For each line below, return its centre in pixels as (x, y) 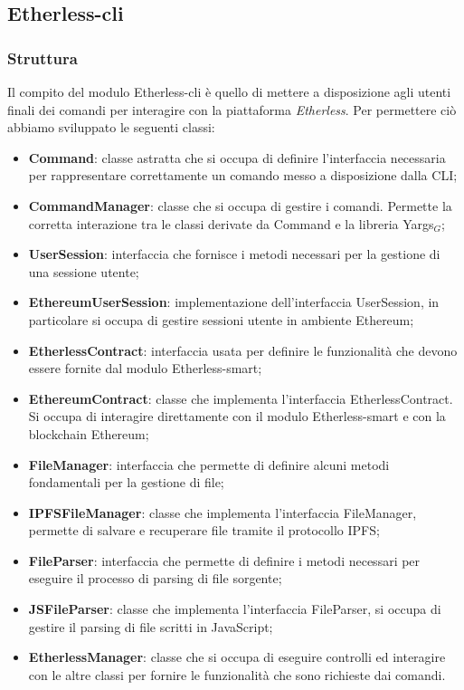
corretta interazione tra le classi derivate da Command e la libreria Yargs (231, 223)
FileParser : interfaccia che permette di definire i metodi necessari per (224, 560)
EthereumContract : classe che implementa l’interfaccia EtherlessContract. (241, 398)
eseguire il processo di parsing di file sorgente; (155, 578)
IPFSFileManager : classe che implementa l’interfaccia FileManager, (223, 512)
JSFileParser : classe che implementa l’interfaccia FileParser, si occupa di (235, 609)
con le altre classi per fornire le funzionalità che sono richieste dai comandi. (237, 674)
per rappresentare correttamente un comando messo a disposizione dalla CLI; (243, 175)
